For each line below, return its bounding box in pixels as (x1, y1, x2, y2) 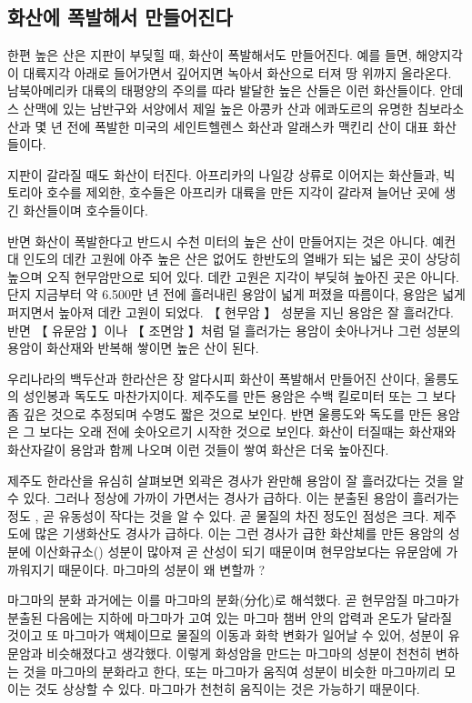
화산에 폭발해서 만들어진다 (7, 3, 233, 31)
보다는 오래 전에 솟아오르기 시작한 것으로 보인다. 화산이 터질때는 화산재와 (39, 422, 457, 441)
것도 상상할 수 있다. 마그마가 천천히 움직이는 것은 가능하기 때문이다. (35, 679, 420, 698)
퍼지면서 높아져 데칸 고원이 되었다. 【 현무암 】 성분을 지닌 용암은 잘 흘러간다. (7, 302, 455, 321)
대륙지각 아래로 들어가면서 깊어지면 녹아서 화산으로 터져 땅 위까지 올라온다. (23, 63, 452, 82)
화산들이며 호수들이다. (23, 200, 148, 219)
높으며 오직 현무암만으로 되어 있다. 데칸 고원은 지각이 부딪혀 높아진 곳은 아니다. (7, 266, 459, 286)
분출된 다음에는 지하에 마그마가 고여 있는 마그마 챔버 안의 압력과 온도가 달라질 (7, 608, 453, 627)
